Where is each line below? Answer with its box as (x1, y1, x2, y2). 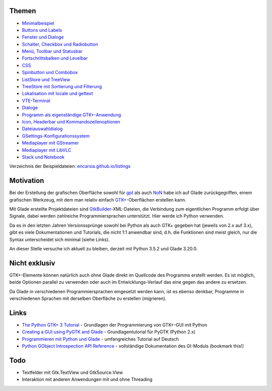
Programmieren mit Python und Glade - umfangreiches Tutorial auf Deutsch (22, 336, 179, 342)
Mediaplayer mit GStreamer (22, 140, 79, 146)
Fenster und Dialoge (22, 34, 64, 40)
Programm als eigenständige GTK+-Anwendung (22, 111, 121, 118)
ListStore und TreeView (22, 76, 71, 83)
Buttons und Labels (22, 27, 62, 33)
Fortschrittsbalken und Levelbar (22, 55, 88, 61)
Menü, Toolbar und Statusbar (22, 48, 83, 54)
